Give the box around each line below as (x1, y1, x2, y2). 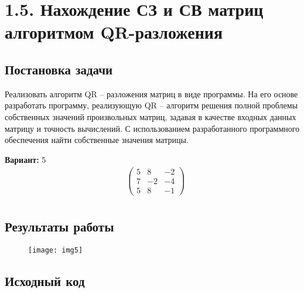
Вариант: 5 (5, 153, 46, 165)
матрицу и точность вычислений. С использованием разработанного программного (5, 122, 300, 134)
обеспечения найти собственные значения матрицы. (5, 134, 189, 146)
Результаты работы (5, 217, 114, 235)
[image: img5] (28, 246, 83, 254)
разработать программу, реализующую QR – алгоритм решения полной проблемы (5, 99, 298, 111)
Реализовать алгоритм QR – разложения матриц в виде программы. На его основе (5, 87, 298, 100)
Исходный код (5, 271, 85, 289)
